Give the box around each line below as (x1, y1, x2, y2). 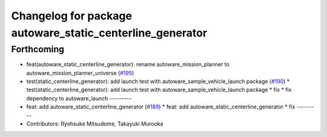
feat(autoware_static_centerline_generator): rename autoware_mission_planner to (26, 61, 230, 68)
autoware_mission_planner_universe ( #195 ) (26, 69, 134, 76)
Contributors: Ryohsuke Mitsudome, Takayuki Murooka (26, 120, 163, 127)
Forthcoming (11, 44, 65, 55)
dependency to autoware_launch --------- (26, 95, 132, 102)
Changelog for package (11, 9, 133, 22)
